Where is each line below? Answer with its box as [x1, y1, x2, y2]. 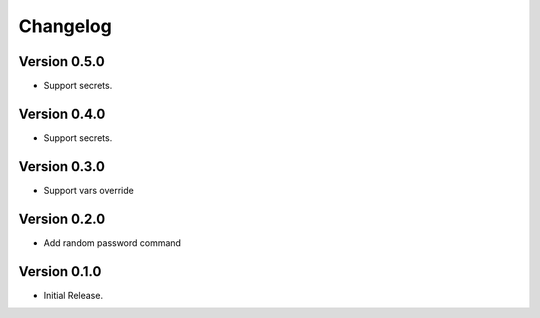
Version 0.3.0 [18, 158, 105, 175]
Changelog [18, 15, 112, 37]
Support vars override [43, 184, 134, 196]
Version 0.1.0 [18, 263, 102, 280]
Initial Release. [43, 289, 104, 301]
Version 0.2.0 [18, 210, 106, 227]
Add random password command [43, 236, 182, 249]
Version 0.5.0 [18, 53, 105, 70]
